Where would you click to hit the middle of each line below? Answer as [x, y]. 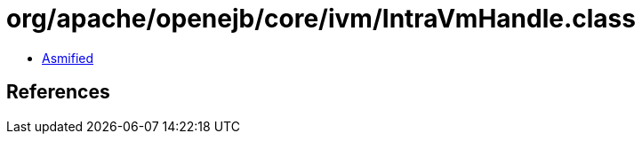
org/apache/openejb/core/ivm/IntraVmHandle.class [321, 19]
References [58, 92]
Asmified [68, 58]
